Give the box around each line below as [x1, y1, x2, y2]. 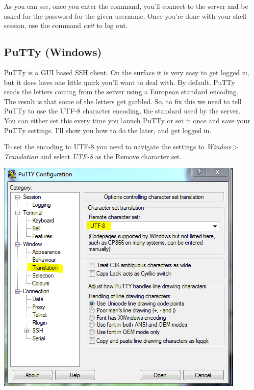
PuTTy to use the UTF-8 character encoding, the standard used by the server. [4, 106, 241, 116]
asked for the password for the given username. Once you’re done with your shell [4, 10, 247, 21]
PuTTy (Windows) [4, 44, 102, 59]
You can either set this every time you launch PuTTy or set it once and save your [4, 115, 250, 125]
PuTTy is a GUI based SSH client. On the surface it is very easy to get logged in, [4, 67, 250, 77]
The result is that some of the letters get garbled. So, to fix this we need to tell [4, 96, 242, 106]
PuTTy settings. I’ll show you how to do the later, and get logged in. [4, 125, 212, 135]
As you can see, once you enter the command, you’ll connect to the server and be [4, 1, 248, 11]
